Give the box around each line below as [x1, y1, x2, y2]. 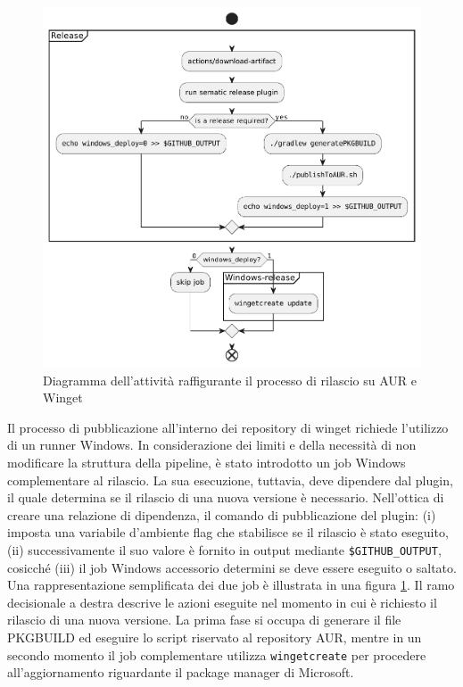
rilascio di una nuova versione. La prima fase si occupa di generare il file [7, 610, 401, 629]
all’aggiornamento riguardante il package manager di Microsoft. [7, 663, 354, 682]
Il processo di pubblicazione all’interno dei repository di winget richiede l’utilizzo [7, 418, 449, 436]
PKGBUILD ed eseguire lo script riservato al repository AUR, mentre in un [7, 627, 422, 646]
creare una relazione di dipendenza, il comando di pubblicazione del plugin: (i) [7, 505, 436, 524]
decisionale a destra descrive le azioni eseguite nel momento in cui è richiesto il [7, 592, 437, 611]
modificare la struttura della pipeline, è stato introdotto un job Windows [7, 452, 406, 471]
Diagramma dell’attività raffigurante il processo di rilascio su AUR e [43, 370, 417, 389]
